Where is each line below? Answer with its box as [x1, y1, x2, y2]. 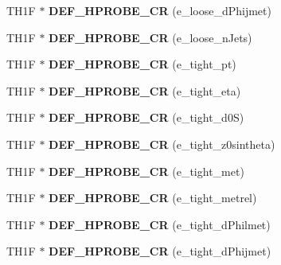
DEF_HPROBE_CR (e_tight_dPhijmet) [49, 243, 271, 259]
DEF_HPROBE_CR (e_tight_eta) [49, 82, 241, 99]
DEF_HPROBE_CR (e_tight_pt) [49, 56, 236, 72]
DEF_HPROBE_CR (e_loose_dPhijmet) [49, 2, 271, 18]
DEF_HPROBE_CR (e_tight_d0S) [49, 109, 244, 126]
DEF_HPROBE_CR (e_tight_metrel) [49, 189, 257, 206]
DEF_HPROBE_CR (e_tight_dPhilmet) [49, 216, 271, 232]
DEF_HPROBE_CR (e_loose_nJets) [49, 29, 252, 45]
